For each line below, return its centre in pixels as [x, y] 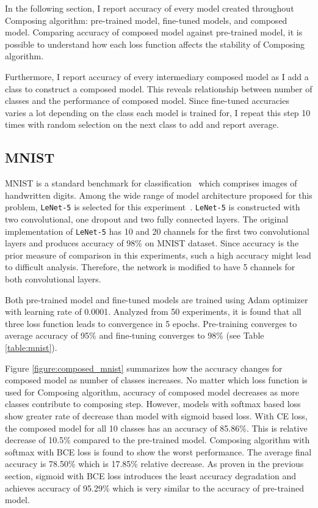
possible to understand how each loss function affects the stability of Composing [155, 44]
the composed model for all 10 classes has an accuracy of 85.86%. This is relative [156, 428]
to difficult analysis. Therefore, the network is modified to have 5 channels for [150, 267]
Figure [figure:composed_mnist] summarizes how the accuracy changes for [144, 368]
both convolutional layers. [53, 279]
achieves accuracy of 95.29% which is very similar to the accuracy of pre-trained [155, 488]
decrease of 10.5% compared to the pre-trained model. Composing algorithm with [157, 440]
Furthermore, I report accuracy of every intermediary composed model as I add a [157, 76]
